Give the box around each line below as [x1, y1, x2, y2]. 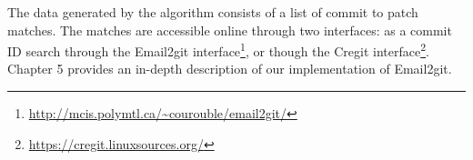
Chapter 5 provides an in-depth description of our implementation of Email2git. [7, 59, 452, 78]
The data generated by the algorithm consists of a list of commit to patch [7, 3, 418, 21]
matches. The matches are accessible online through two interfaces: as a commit [7, 20, 452, 39]
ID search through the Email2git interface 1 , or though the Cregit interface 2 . [7, 39, 429, 60]
